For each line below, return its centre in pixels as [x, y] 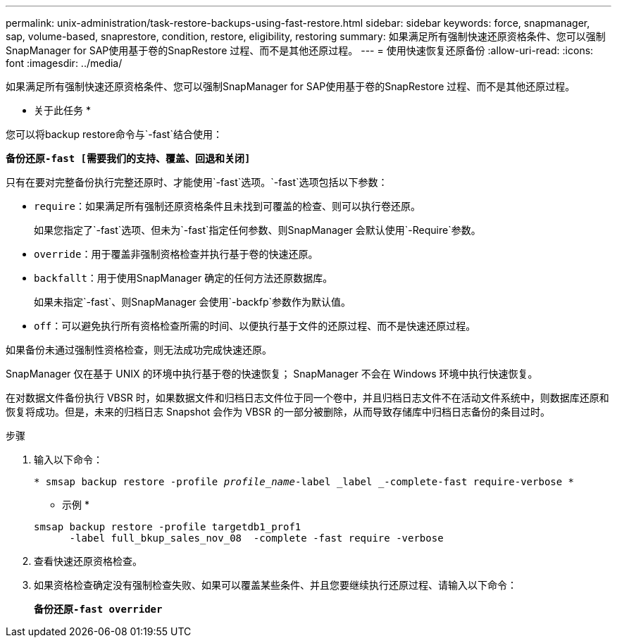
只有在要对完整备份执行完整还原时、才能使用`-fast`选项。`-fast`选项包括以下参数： [197, 182]
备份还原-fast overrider [98, 609]
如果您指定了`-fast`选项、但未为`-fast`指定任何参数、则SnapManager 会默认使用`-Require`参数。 [257, 230]
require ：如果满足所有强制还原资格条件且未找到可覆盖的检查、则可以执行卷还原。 [228, 206]
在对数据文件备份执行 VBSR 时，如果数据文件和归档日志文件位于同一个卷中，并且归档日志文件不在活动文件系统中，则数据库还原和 [307, 398]
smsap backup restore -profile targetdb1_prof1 [168, 527]
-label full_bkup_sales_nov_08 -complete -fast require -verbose [256, 538]
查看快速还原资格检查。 [88, 561]
